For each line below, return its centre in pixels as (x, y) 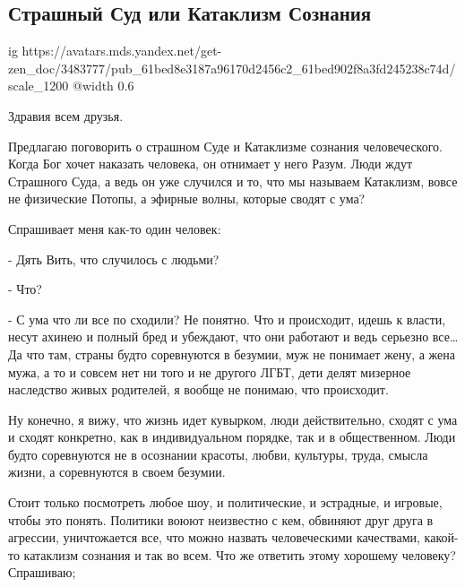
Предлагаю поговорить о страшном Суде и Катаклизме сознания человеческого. (225, 146)
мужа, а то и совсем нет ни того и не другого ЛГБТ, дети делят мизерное (210, 371)
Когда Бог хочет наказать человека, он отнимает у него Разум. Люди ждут (211, 164)
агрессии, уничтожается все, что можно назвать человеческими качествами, (214, 537)
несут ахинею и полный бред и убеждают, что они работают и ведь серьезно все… (233, 337)
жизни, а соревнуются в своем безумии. (117, 472)
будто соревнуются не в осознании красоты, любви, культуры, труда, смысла (218, 454)
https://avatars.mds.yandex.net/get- (122, 51)
